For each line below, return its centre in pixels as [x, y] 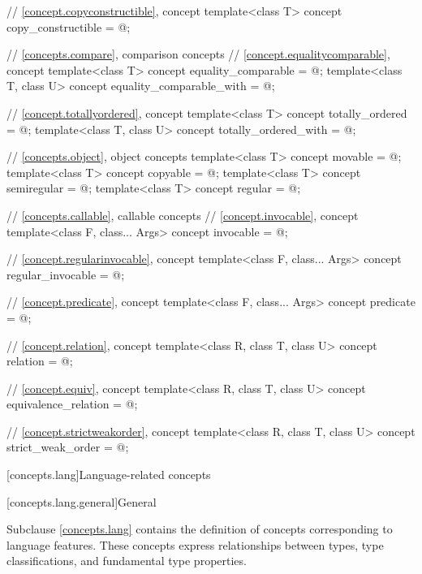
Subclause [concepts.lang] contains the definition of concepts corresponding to [200, 529]
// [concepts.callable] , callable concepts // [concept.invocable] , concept [183, 215]
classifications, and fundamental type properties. [127, 561]
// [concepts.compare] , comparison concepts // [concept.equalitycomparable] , [198, 54]
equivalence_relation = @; [72, 404]
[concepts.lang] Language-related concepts [109, 475]
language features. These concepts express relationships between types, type [195, 544]
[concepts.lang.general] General [82, 501]
